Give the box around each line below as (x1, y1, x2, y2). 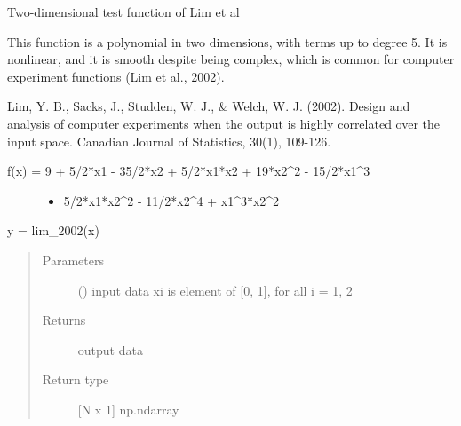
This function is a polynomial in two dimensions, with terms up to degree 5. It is (7, 32, 448, 51)
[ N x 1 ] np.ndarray (77, 399, 179, 418)
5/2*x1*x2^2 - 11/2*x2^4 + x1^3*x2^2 (63, 191, 280, 209)
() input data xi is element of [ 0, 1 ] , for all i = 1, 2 (77, 280, 353, 299)
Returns (42, 311, 86, 329)
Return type (42, 370, 109, 389)
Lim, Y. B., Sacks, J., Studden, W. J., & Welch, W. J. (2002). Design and (7, 97, 410, 115)
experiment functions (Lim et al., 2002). (7, 67, 225, 85)
